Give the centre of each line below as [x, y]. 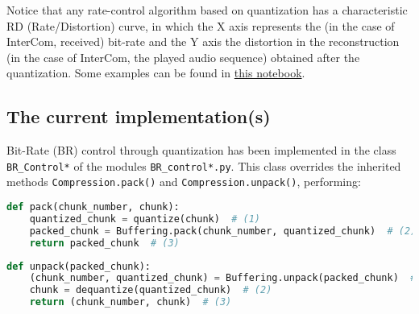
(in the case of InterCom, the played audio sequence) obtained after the [183, 57]
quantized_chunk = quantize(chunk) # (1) [145, 219]
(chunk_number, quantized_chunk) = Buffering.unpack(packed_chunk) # [223, 278]
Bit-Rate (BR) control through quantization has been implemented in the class [201, 150]
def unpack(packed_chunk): [79, 266]
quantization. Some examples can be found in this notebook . [156, 73]
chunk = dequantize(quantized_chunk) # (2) [151, 290]
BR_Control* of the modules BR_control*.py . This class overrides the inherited [204, 165]
